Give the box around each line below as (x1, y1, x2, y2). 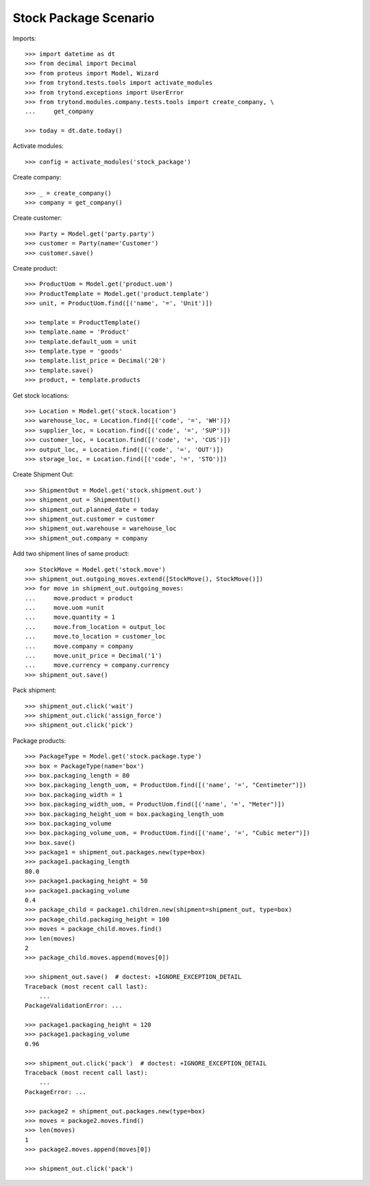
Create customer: (12, 214, 62, 222)
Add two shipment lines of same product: (12, 549, 129, 558)
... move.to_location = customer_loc (25, 632, 166, 641)
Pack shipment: (12, 686, 57, 695)
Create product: (12, 264, 58, 272)
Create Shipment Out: (12, 470, 75, 479)
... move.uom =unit (25, 604, 105, 612)
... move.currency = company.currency (25, 661, 170, 669)
